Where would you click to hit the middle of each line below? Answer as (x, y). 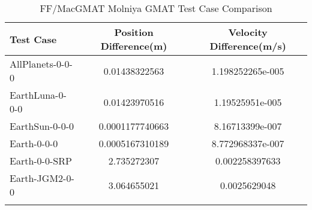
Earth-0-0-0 (34, 143)
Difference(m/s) (248, 46)
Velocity (248, 32)
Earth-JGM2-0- (42, 178)
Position (134, 32)
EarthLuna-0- (38, 95)
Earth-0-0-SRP (41, 161)
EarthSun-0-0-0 (42, 126)
